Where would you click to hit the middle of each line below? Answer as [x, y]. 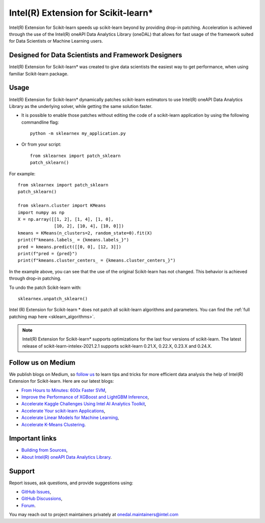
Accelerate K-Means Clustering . [53, 424]
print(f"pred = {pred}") [48, 253]
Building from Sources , [45, 450]
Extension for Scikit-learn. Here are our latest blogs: [62, 381]
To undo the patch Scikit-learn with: [45, 288]
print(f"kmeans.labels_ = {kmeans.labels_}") [74, 240]
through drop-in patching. [35, 278]
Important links [33, 438]
